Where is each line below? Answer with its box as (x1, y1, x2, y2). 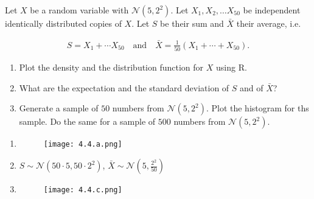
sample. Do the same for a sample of (19, 115, 156, 128)
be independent (243, 4, 301, 16)
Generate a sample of (19, 102, 99, 114)
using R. (215, 61, 247, 74)
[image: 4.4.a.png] (43, 140, 122, 149)
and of (240, 81, 263, 94)
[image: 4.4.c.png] (43, 186, 122, 194)
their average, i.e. (236, 17, 301, 29)
